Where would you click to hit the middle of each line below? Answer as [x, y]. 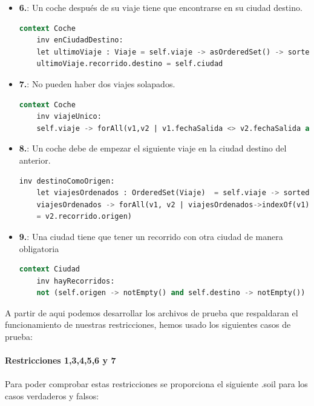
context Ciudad [50, 269]
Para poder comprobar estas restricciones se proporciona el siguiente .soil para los [156, 384]
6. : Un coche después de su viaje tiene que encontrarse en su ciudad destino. [161, 7]
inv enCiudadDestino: [80, 40]
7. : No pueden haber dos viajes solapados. [97, 83]
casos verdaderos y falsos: [52, 396]
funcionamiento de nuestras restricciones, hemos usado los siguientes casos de [148, 324]
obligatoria [39, 248]
